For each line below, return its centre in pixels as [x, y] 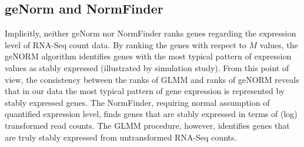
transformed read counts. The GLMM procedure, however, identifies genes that [147, 125]
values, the [279, 44]
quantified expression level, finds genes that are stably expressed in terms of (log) [151, 114]
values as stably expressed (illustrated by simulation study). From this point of [147, 67]
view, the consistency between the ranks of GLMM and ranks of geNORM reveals [152, 79]
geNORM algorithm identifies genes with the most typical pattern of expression [148, 56]
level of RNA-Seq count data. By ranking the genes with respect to [126, 44]
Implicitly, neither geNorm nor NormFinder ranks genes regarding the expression [151, 33]
